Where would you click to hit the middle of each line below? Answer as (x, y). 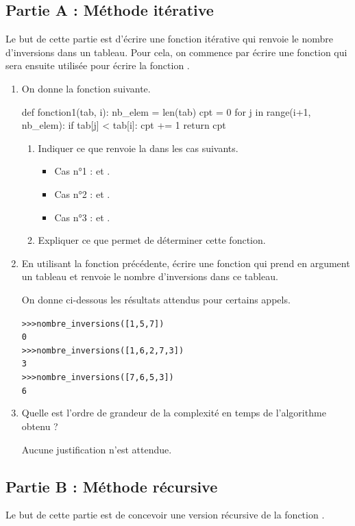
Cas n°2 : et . (82, 193)
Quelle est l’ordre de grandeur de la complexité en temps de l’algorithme (174, 413)
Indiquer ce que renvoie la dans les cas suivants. (138, 148)
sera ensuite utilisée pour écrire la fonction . (98, 65)
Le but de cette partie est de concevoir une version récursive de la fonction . (165, 515)
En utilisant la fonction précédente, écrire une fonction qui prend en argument (186, 263)
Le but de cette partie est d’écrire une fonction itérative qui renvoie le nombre (170, 39)
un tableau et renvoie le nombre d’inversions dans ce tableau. (150, 276)
